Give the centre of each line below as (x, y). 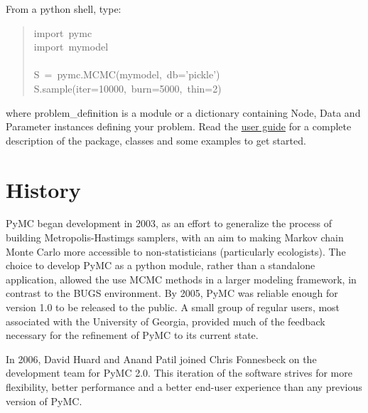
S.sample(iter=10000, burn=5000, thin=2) (128, 88)
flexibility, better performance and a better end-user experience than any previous (184, 387)
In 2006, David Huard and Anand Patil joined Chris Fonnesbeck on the (161, 359)
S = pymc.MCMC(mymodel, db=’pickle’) (127, 74)
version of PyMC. (44, 401)
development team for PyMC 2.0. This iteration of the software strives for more (179, 373)
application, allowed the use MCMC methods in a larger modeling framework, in (181, 279)
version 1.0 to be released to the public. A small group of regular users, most (173, 307)
